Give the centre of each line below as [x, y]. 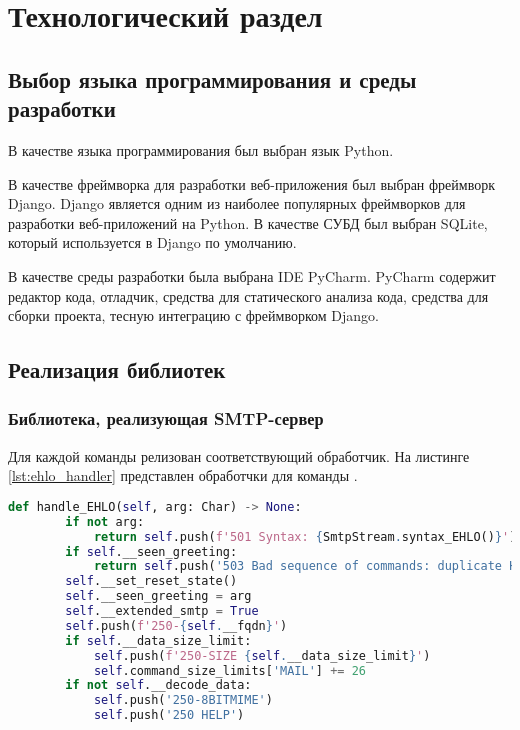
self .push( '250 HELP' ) [169, 715]
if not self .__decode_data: [158, 685]
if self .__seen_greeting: [151, 551]
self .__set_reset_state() [151, 581]
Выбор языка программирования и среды [212, 78]
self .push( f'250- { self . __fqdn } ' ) [176, 625]
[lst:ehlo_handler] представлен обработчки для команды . [183, 475]
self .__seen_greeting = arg [158, 596]
